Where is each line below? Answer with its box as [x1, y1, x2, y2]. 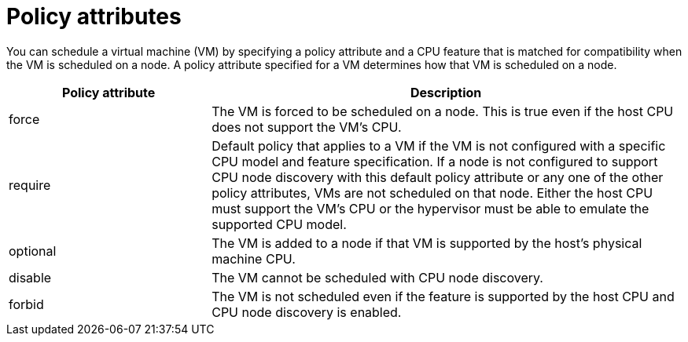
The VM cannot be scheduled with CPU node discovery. [212, 269, 543, 286]
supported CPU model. [212, 216, 347, 232]
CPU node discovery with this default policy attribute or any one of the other [212, 169, 664, 185]
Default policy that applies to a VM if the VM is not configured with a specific [212, 137, 666, 154]
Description [410, 84, 482, 100]
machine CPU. [212, 250, 296, 267]
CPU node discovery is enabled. [212, 304, 402, 320]
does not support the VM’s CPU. [212, 118, 402, 135]
